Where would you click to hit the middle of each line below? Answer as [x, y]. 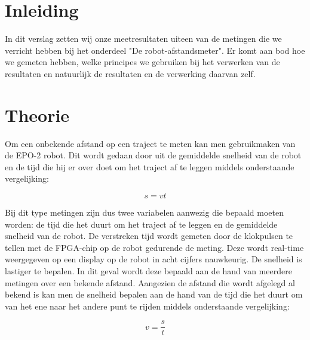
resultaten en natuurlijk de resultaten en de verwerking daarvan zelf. [130, 73]
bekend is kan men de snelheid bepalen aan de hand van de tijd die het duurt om [154, 294]
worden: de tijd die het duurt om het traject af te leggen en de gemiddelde [141, 224]
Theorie [37, 114]
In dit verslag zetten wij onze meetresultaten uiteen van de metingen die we [143, 39]
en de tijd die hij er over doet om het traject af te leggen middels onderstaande [150, 166]
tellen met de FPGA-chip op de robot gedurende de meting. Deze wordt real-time [154, 247]
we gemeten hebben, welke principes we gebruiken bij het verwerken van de [142, 62]
